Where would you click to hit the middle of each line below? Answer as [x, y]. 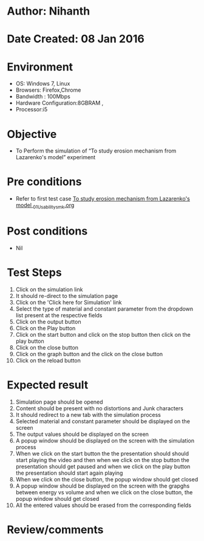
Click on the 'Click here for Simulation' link [69, 302]
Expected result [48, 385]
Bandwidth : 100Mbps [43, 97]
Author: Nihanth [49, 11]
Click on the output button [48, 322]
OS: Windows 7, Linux [43, 84]
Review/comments [55, 529]
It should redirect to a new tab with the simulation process [88, 415]
